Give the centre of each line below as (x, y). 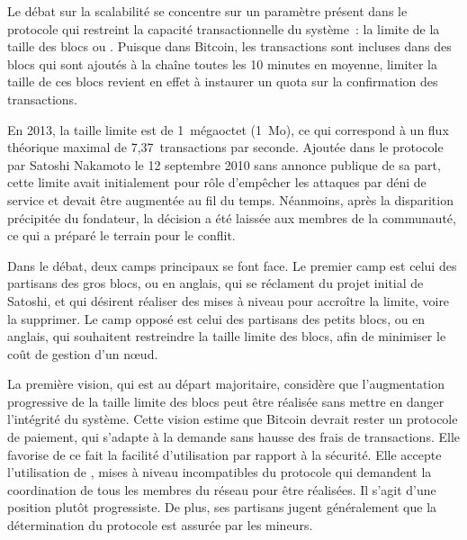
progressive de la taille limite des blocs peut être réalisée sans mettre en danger (226, 401)
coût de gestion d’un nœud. (83, 353)
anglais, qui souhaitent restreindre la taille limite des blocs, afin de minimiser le (227, 336)
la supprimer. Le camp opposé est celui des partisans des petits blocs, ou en (216, 318)
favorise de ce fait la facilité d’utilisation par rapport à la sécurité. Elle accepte (225, 454)
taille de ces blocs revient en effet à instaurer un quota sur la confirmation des (223, 81)
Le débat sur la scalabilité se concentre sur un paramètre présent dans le (207, 11)
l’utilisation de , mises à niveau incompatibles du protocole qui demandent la (220, 472)
